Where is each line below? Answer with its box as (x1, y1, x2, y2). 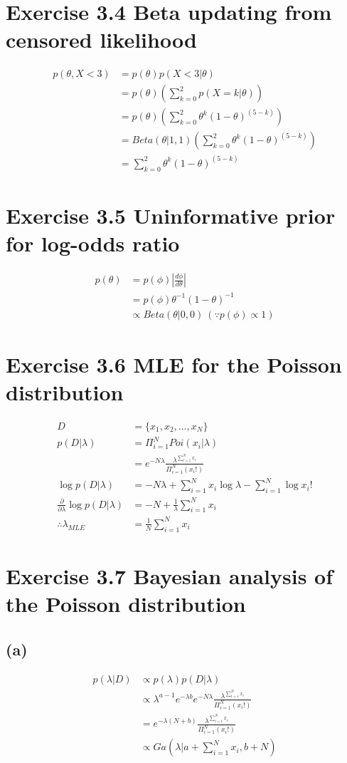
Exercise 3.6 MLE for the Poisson (6, 349, 342, 378)
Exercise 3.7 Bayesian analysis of (6, 561, 333, 590)
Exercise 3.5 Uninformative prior (6, 200, 336, 229)
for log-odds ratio (6, 229, 180, 258)
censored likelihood (6, 25, 197, 54)
